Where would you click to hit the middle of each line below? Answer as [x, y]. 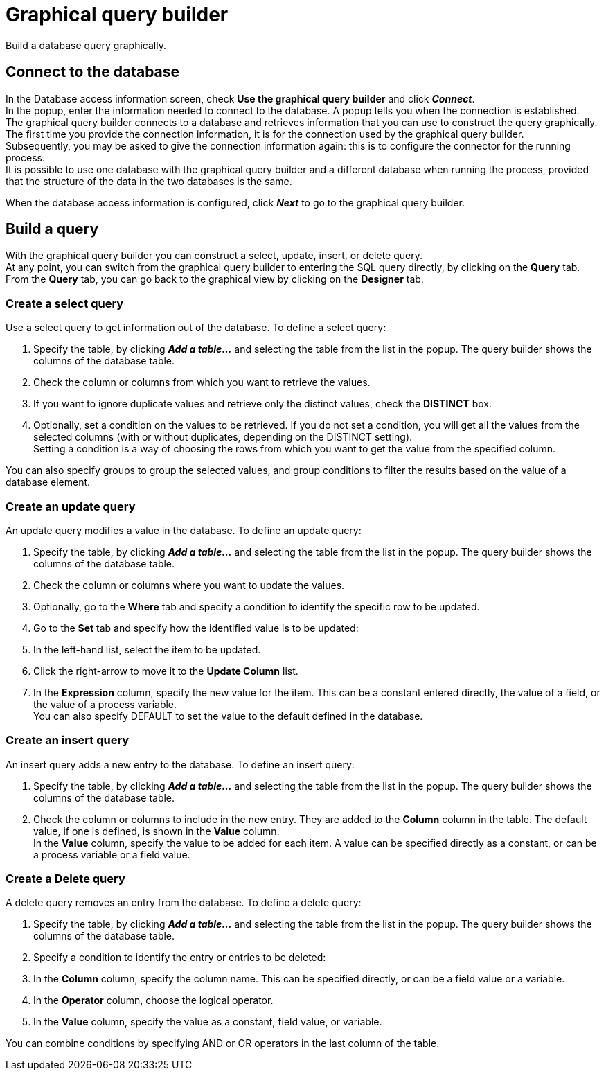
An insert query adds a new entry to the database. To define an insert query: [180, 764]
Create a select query [65, 303]
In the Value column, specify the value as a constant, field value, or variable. [208, 1022]
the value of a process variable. [105, 704]
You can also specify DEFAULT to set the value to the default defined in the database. [228, 716]
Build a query [52, 229]
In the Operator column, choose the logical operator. [153, 1000]
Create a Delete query [65, 879]
